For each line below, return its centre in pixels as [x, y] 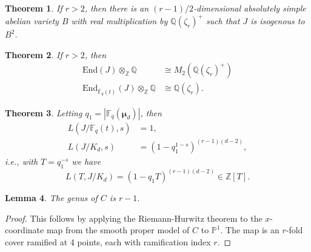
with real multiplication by [119, 21]
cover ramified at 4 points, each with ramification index [108, 242]
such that [223, 21]
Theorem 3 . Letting [44, 112]
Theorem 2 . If [34, 54]
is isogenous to [278, 21]
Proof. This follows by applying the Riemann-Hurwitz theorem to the [134, 218]
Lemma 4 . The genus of [51, 198]
